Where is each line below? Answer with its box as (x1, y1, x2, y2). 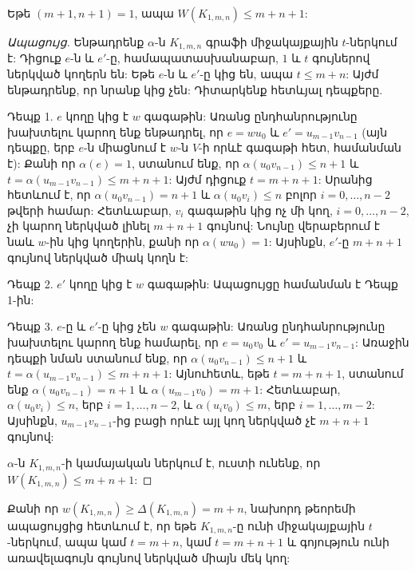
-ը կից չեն (97, 318, 156, 335)
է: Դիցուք (7, 50, 61, 66)
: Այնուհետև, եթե (168, 365, 270, 382)
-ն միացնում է (83, 139, 166, 156)
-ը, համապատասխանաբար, (106, 50, 279, 66)
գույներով (311, 50, 370, 66)
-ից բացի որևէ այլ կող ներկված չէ (113, 411, 316, 428)
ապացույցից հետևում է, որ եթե (7, 517, 197, 533)
